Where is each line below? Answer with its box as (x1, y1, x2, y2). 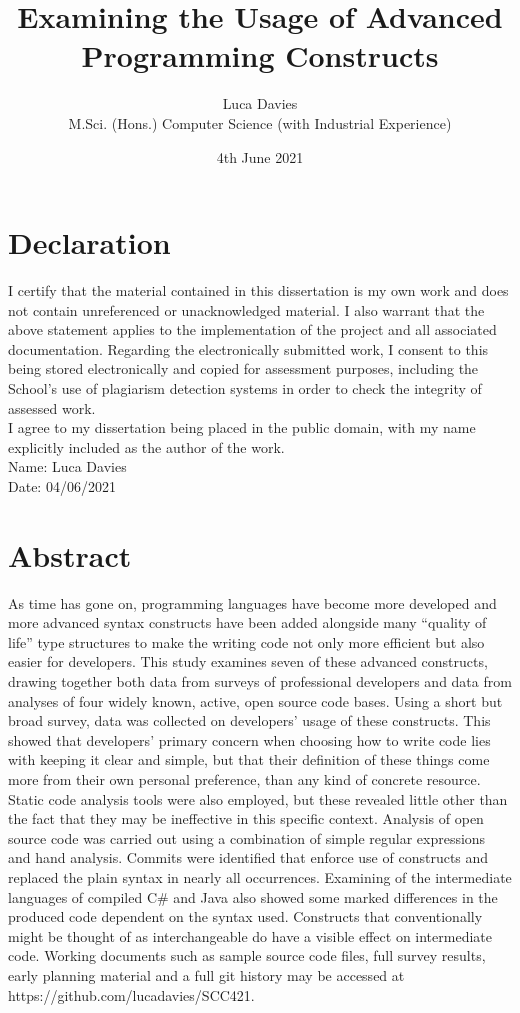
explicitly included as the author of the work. (8, 436, 285, 457)
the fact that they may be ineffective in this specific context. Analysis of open (8, 808, 484, 829)
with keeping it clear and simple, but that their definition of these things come (8, 749, 490, 770)
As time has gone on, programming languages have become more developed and (8, 592, 497, 613)
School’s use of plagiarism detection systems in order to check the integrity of (8, 378, 482, 398)
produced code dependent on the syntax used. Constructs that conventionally (8, 906, 483, 927)
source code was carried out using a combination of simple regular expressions (8, 827, 486, 848)
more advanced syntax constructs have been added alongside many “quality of (8, 612, 487, 633)
